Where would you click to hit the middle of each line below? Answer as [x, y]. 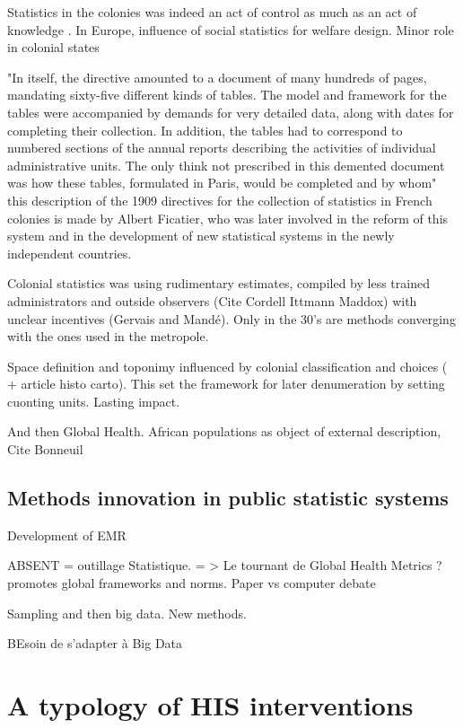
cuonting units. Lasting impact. [94, 401]
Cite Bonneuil [45, 449]
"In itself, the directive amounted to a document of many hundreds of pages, [217, 77]
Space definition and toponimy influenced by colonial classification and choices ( [227, 366]
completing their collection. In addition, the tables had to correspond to [205, 130]
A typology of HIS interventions [210, 705]
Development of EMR [67, 535]
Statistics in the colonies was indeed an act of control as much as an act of [212, 12]
